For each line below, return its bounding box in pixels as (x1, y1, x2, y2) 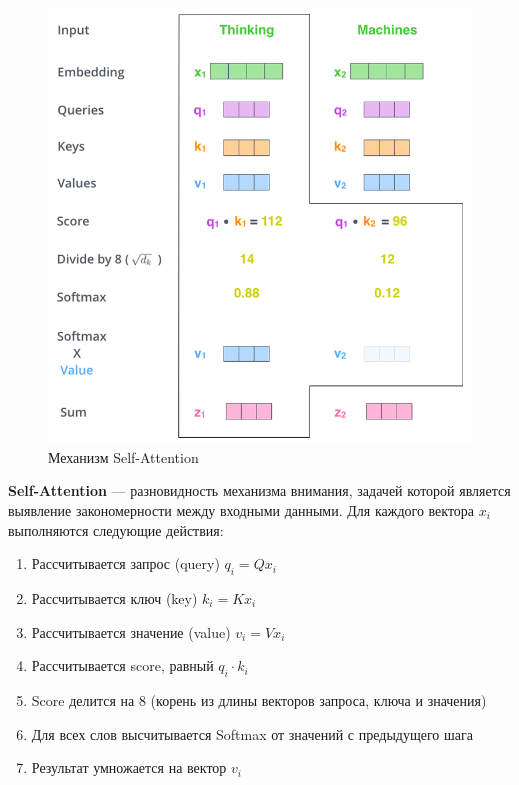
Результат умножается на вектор (31, 757, 227, 778)
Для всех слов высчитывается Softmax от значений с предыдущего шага (31, 723, 473, 744)
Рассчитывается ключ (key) (31, 587, 198, 608)
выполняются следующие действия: (8, 519, 224, 540)
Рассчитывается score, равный (31, 655, 214, 676)
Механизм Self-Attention (48, 446, 199, 467)
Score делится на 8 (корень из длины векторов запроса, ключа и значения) (31, 689, 487, 710)
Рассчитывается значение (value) (31, 621, 231, 642)
